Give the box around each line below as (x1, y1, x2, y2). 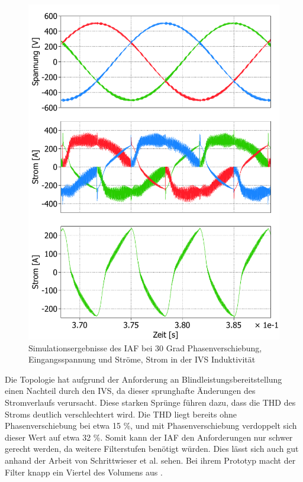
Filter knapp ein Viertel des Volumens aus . (5, 465, 163, 478)
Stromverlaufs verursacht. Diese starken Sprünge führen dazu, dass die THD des (5, 396, 296, 409)
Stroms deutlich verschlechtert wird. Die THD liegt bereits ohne (5, 407, 237, 420)
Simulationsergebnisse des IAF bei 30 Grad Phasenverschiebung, (28, 341, 262, 354)
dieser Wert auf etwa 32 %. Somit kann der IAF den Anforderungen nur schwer (5, 431, 293, 443)
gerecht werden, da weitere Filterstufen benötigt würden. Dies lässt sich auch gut (5, 442, 299, 455)
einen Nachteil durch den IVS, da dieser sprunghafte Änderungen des (5, 384, 256, 397)
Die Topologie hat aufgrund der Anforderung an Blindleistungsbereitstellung (5, 373, 282, 385)
